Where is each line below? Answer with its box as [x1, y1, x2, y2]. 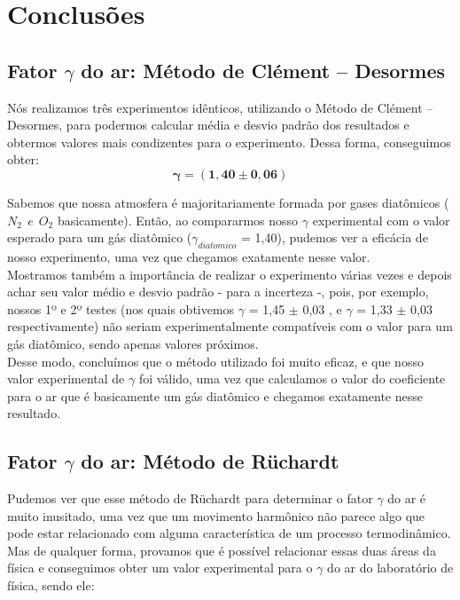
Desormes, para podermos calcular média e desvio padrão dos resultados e [7, 115, 409, 134]
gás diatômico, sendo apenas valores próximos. [7, 334, 259, 352]
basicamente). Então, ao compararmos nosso [57, 210, 299, 229]
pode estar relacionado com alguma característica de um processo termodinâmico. [7, 524, 451, 542]
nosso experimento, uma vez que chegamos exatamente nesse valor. [7, 247, 370, 265]
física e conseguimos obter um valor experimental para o [7, 558, 313, 577]
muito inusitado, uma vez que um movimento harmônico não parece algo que [7, 506, 425, 525]
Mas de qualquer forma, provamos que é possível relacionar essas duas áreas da [7, 541, 436, 559]
